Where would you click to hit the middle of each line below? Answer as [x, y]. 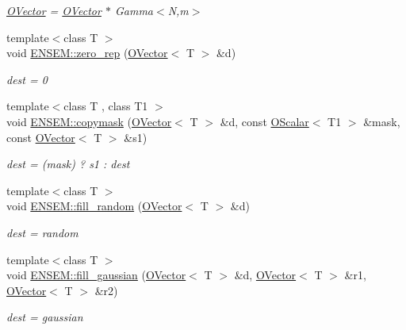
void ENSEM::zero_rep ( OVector [87, 53]
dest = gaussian [45, 317]
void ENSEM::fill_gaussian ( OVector [96, 275]
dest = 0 [27, 79]
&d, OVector [265, 275]
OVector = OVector [54, 10]
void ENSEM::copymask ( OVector [89, 121]
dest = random [42, 232]
